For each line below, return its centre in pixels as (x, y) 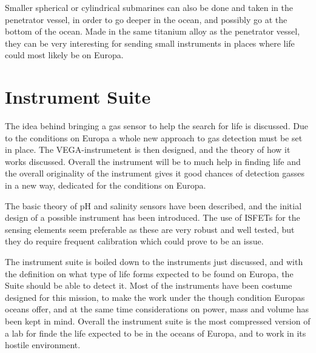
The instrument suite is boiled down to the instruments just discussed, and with (154, 262)
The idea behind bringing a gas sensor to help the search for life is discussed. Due (156, 126)
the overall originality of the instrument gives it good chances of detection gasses (155, 173)
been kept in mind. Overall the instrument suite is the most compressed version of (158, 321)
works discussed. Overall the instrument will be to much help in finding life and (153, 161)
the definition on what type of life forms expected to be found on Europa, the (149, 273)
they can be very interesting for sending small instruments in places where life (150, 43)
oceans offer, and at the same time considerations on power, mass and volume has (157, 309)
